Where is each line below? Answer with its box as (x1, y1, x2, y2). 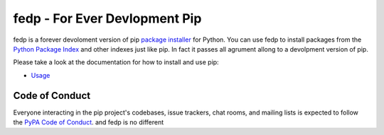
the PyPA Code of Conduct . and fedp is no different (13, 118, 164, 127)
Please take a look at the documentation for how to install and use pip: (13, 58, 220, 66)
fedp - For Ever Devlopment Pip (13, 11, 202, 26)
